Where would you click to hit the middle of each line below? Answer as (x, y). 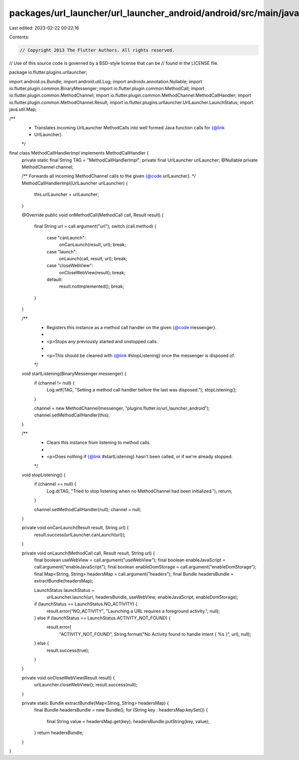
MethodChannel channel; (48, 167)
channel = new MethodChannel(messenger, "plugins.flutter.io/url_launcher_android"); (122, 408)
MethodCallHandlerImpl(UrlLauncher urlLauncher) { (75, 183)
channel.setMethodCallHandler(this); (72, 415)
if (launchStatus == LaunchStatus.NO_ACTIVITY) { (86, 604)
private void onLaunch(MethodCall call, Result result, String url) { (88, 553)
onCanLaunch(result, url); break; (92, 245)
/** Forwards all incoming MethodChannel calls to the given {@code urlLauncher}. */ (109, 176)
